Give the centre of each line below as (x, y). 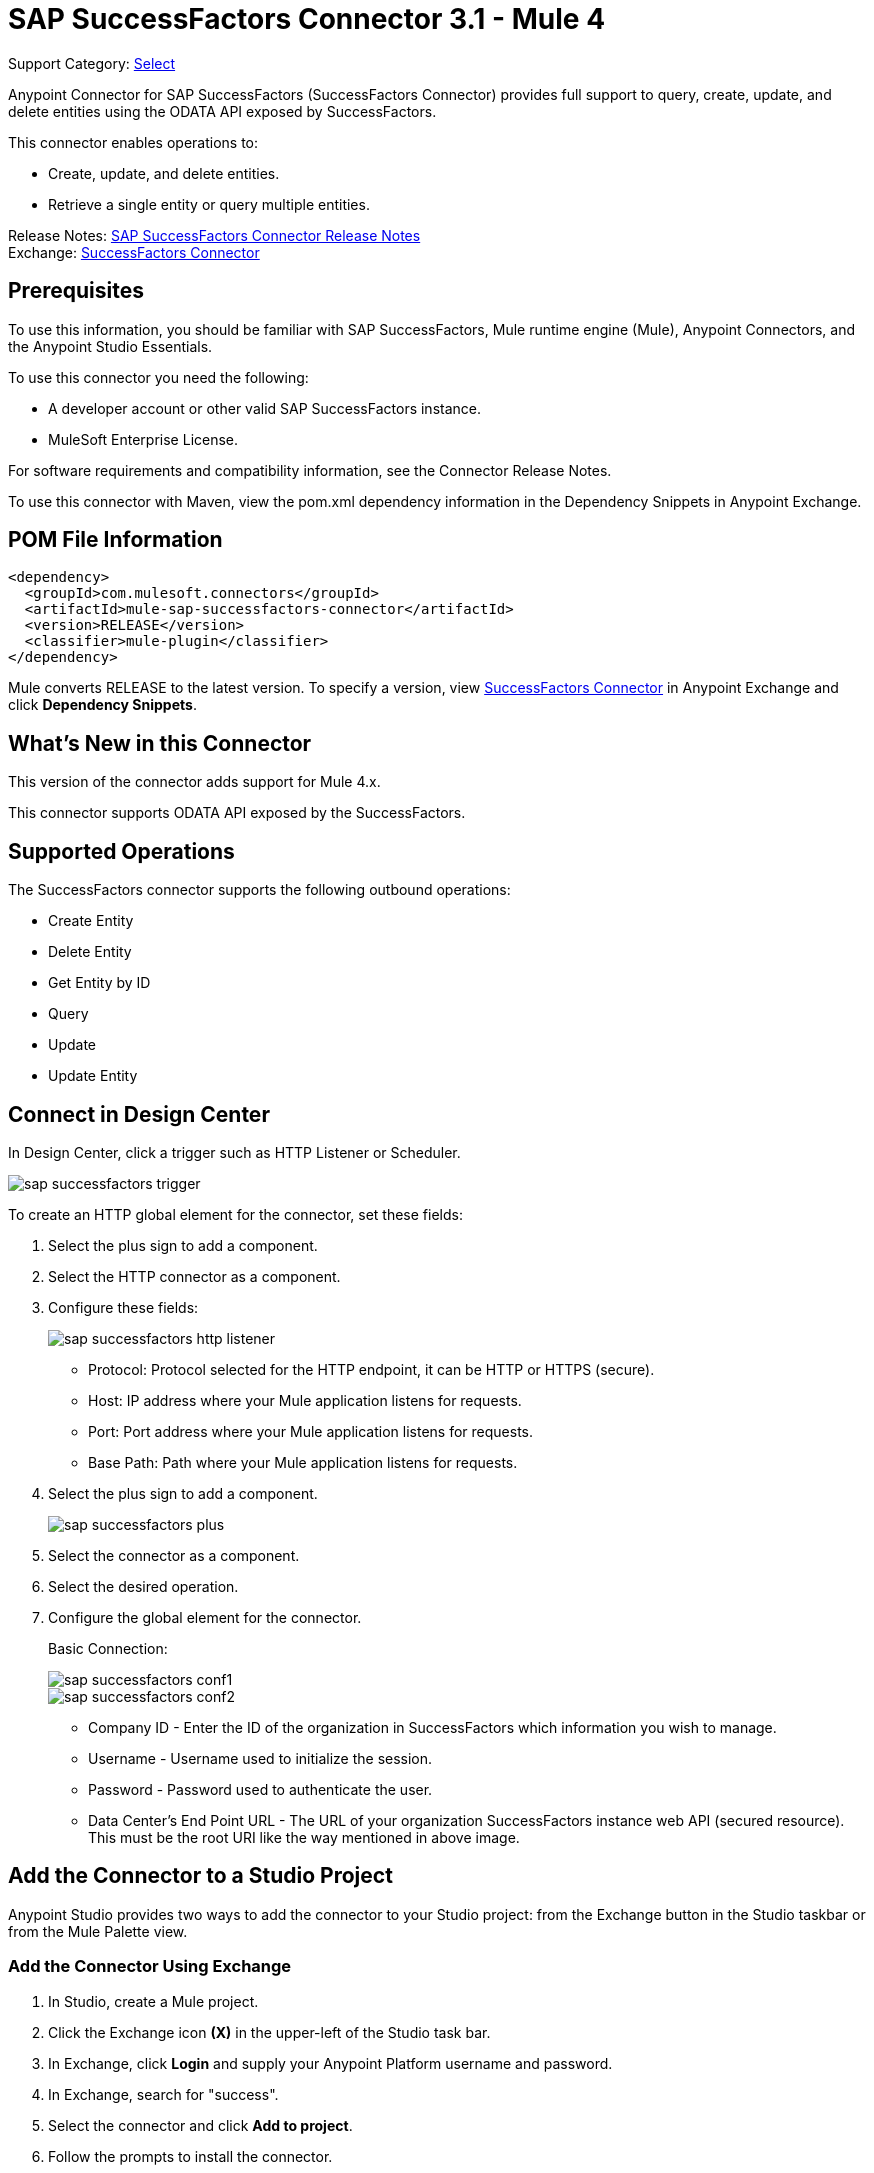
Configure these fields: (123, 1307)
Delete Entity (90, 952)
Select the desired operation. (143, 1586)
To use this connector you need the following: (158, 377)
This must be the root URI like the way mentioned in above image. (304, 1837)
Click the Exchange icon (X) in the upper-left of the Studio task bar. (269, 2032)
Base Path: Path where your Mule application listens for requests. (303, 1462)
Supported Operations (121, 851)
